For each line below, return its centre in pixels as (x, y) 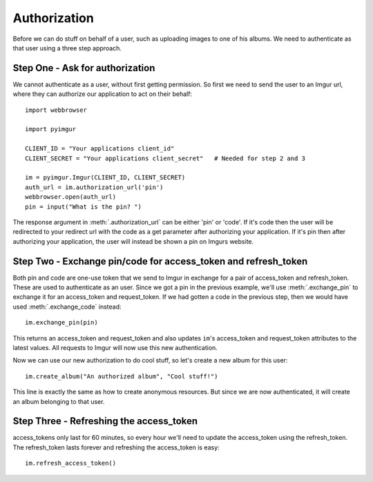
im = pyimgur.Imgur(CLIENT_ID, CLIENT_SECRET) (105, 177)
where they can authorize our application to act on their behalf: (103, 94)
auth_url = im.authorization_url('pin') (94, 187)
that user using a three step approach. (67, 48)
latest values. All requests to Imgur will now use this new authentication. (115, 347)
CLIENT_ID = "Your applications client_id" (100, 149)
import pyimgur (51, 129)
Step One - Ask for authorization (84, 68)
